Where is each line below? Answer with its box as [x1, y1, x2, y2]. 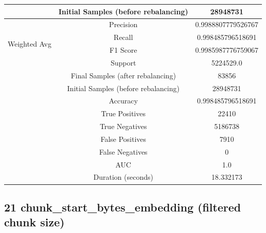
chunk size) [4, 214, 65, 230]
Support [110, 57, 136, 68]
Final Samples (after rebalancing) [71, 70, 176, 80]
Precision [109, 19, 138, 30]
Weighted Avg [8, 38, 52, 49]
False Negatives [99, 146, 148, 157]
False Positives [100, 133, 147, 144]
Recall [113, 32, 133, 43]
